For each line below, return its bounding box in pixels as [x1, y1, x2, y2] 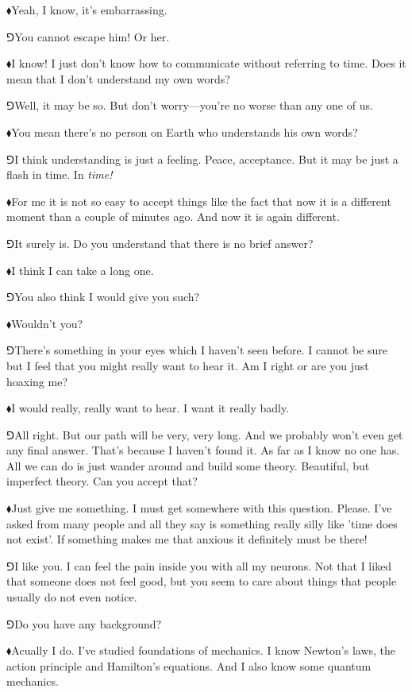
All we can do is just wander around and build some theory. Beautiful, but [6, 457, 370, 474]
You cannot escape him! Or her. [14, 28, 170, 44]
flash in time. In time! [6, 166, 113, 183]
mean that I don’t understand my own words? [6, 70, 230, 87]
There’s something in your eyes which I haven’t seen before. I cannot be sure [14, 342, 388, 358]
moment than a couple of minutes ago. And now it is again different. [6, 208, 340, 225]
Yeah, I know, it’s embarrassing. [11, 2, 167, 17]
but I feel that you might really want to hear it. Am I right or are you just [6, 357, 369, 373]
